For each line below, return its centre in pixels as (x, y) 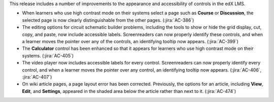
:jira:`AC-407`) (37, 77)
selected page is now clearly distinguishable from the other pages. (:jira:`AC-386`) (108, 20)
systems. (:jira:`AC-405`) (48, 55)
